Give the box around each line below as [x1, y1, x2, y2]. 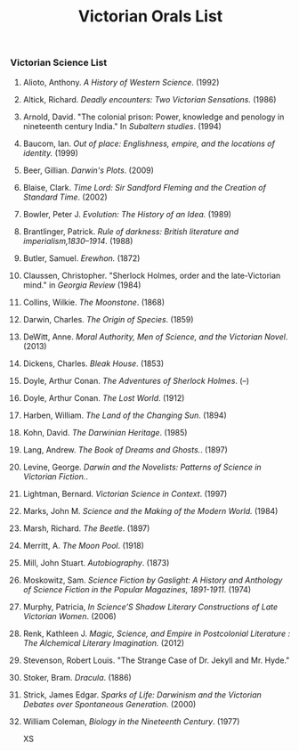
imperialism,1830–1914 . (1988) [22, 235, 133, 246]
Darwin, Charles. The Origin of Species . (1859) [22, 314, 194, 324]
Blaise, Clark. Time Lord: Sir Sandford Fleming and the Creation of [22, 182, 266, 192]
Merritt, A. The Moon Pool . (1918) [22, 540, 145, 551]
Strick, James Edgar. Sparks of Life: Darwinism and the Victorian [22, 689, 262, 700]
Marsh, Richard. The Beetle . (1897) [22, 523, 150, 534]
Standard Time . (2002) [22, 192, 108, 202]
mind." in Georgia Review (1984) [22, 279, 141, 290]
